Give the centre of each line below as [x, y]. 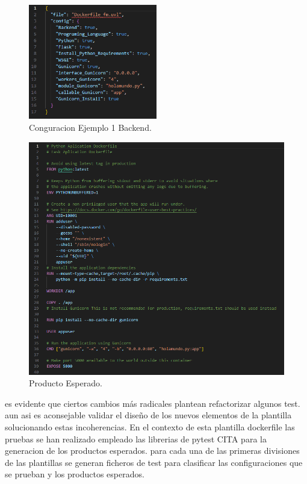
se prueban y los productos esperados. [75, 474]
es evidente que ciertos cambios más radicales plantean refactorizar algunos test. [153, 403]
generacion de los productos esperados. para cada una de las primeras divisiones [152, 451]
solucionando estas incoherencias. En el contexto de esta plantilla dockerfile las [150, 426]
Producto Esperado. [66, 383]
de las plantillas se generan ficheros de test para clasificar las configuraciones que [154, 462]
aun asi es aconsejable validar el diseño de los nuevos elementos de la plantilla [148, 415]
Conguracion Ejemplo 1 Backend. [90, 127]
